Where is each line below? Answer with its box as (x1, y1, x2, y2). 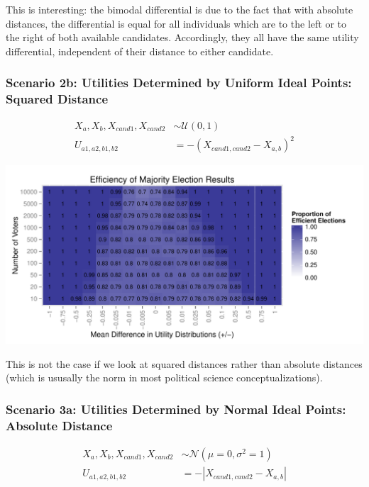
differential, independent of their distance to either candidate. (6, 43, 274, 58)
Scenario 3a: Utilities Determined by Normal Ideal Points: (6, 400, 346, 418)
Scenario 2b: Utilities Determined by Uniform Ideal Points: (6, 74, 352, 91)
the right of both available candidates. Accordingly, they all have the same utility (6, 30, 359, 45)
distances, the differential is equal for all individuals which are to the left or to (6, 16, 346, 30)
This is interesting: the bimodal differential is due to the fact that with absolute (6, 2, 353, 16)
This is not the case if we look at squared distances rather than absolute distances (6, 356, 363, 371)
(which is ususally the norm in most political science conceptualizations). (6, 370, 323, 385)
